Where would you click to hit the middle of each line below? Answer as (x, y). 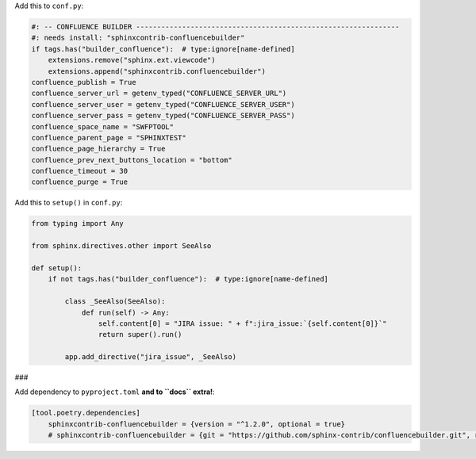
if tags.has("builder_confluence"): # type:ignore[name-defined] (163, 49)
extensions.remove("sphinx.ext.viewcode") (132, 60)
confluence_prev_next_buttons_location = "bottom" (132, 160)
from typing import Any (78, 224)
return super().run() (140, 335)
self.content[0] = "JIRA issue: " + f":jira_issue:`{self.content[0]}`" (243, 323)
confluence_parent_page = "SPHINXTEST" (109, 138)
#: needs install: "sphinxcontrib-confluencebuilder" (138, 38)
